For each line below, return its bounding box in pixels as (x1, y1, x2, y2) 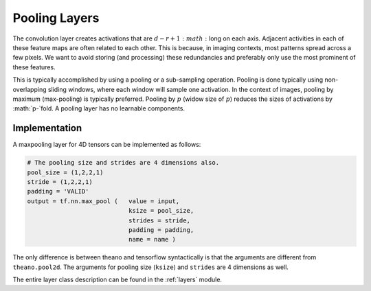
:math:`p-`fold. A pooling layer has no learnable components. (12, 104, 185, 113)
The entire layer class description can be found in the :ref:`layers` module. (12, 275, 223, 284)
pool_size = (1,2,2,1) (27, 168, 104, 176)
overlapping (12, 85, 47, 93)
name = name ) (128, 235, 177, 244)
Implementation (12, 122, 82, 134)
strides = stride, (128, 216, 190, 224)
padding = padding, (128, 226, 194, 233)
